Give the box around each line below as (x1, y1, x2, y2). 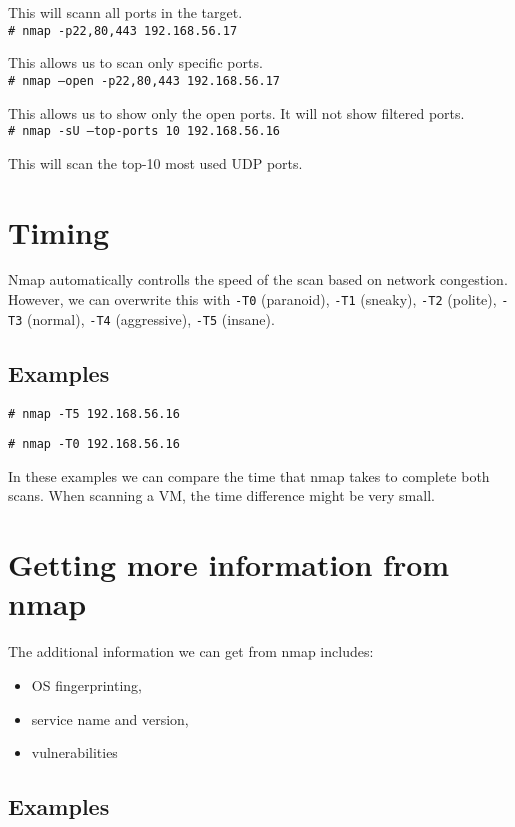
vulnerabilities (31, 742, 118, 763)
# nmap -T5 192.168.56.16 (8, 406, 180, 421)
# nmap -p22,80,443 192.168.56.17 (8, 23, 238, 38)
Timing (8, 211, 110, 252)
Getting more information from (8, 544, 450, 585)
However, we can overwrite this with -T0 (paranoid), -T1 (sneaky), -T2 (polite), (8, 289, 497, 310)
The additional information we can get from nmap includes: (8, 641, 374, 662)
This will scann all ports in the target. (8, 2, 243, 22)
